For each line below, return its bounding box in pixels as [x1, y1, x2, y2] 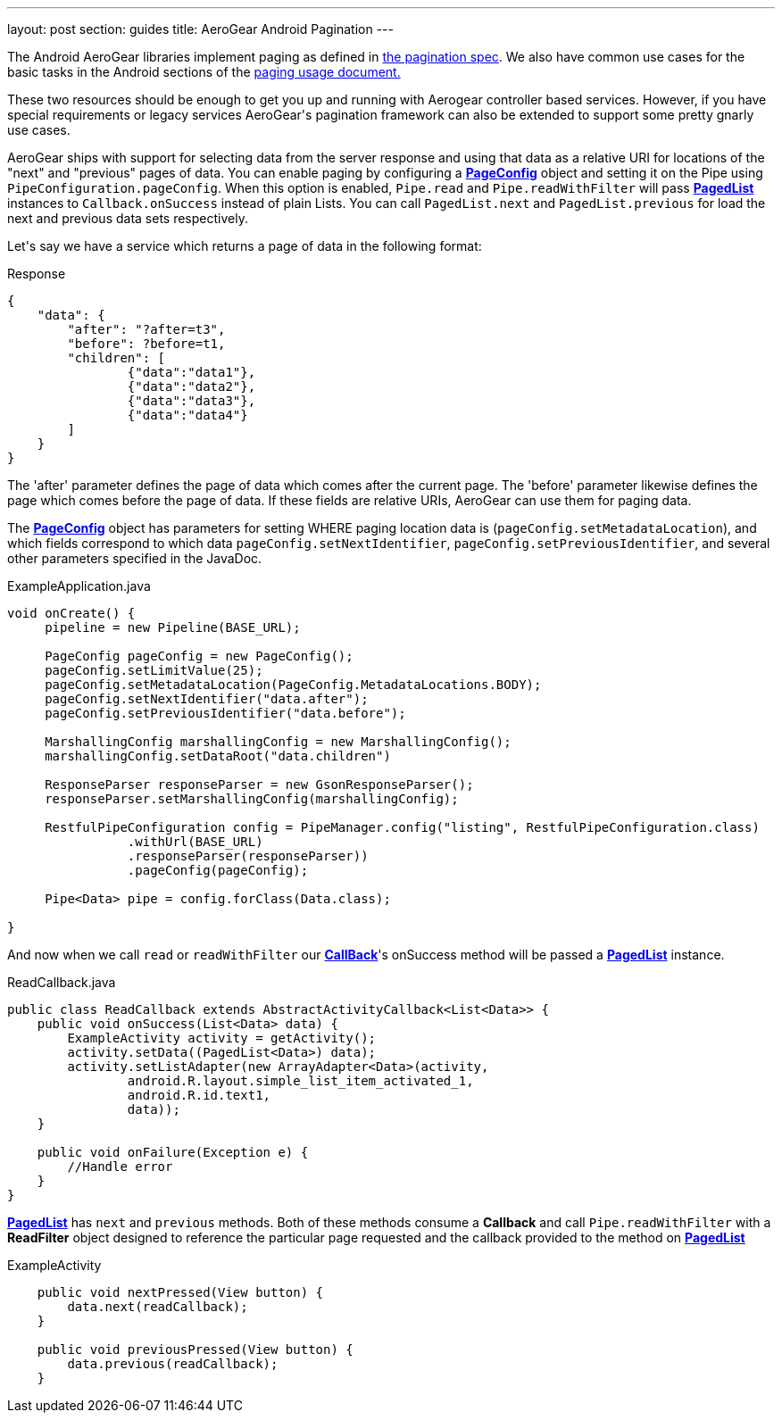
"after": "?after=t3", [67, 322, 226, 336]
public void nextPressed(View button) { [37, 1285, 324, 1300]
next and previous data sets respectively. [7, 211, 248, 226]
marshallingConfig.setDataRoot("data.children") [45, 749, 391, 763]
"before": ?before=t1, [67, 336, 226, 351]
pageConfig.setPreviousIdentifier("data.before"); [45, 706, 406, 720]
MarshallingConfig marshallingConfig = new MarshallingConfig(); [45, 735, 512, 749]
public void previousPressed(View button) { [37, 1342, 354, 1357]
